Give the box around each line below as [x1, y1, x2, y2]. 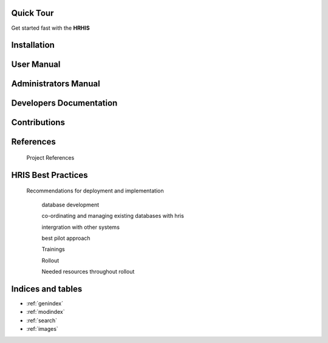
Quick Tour [11, 8, 54, 18]
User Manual [11, 59, 61, 70]
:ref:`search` [26, 316, 58, 324]
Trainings [41, 246, 65, 253]
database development [41, 201, 100, 208]
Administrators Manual [11, 79, 100, 89]
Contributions [11, 117, 65, 127]
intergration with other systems [41, 223, 120, 231]
